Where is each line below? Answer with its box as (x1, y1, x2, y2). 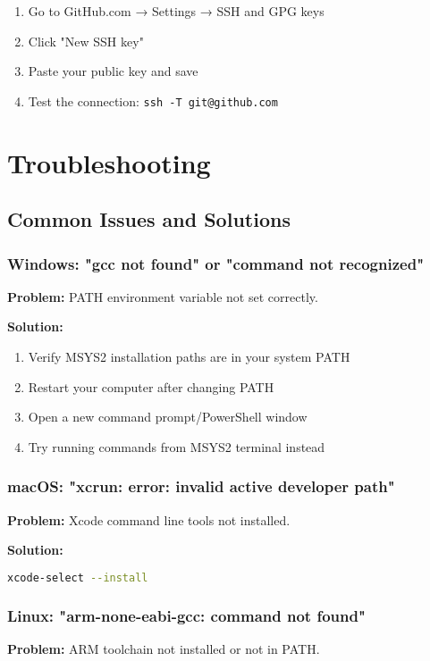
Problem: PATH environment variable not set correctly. (7, 287, 318, 305)
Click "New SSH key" (28, 31, 144, 50)
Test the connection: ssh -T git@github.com (28, 91, 278, 110)
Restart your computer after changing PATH (28, 377, 274, 396)
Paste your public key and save (28, 62, 198, 80)
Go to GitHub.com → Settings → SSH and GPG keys (28, 2, 325, 20)
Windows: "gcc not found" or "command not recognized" (7, 252, 424, 274)
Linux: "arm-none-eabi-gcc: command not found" (7, 604, 366, 626)
